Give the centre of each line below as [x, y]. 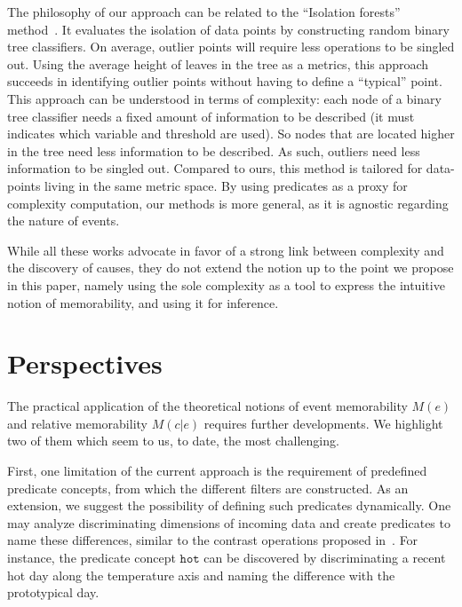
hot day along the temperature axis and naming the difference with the [201, 575]
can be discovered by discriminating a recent [325, 557]
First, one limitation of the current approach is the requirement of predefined [217, 470]
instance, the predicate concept [92, 557]
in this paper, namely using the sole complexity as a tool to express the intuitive [226, 284]
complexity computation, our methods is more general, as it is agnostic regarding [228, 203]
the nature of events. [64, 221]
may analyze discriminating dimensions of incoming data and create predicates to [229, 522]
